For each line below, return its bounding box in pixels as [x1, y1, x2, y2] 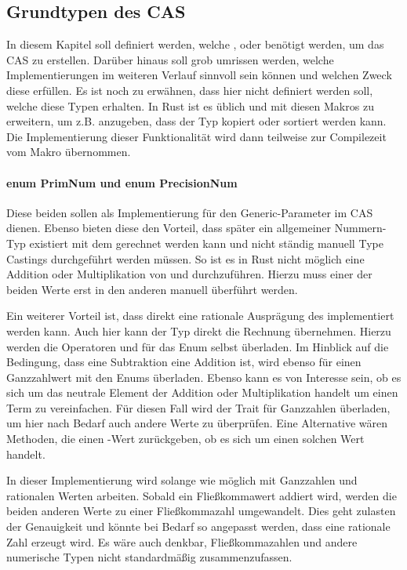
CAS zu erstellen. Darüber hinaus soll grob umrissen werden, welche [6, 51, 334, 67]
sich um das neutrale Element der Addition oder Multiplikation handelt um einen [6, 384, 398, 401]
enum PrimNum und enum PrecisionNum [6, 174, 238, 191]
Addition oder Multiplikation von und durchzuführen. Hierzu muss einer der [6, 266, 372, 282]
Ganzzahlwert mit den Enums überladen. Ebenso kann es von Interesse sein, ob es [6, 369, 402, 385]
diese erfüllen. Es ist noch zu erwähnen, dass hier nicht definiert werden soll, [6, 82, 373, 98]
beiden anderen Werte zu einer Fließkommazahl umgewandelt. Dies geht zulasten [6, 503, 396, 519]
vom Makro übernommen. [6, 143, 131, 160]
